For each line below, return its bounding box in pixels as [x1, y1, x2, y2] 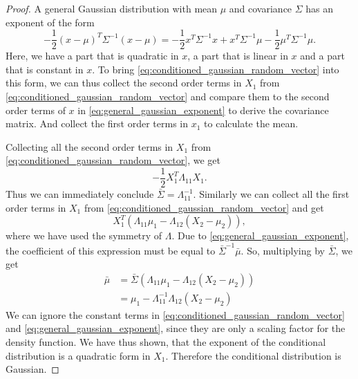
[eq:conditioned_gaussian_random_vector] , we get [6, 153, 220, 167]
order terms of [6, 102, 66, 117]
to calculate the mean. [204, 116, 299, 131]
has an [305, 1, 334, 15]
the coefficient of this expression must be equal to [6, 243, 216, 257]
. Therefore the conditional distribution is [165, 348, 341, 362]
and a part [300, 48, 345, 63]
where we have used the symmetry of [6, 228, 162, 243]
